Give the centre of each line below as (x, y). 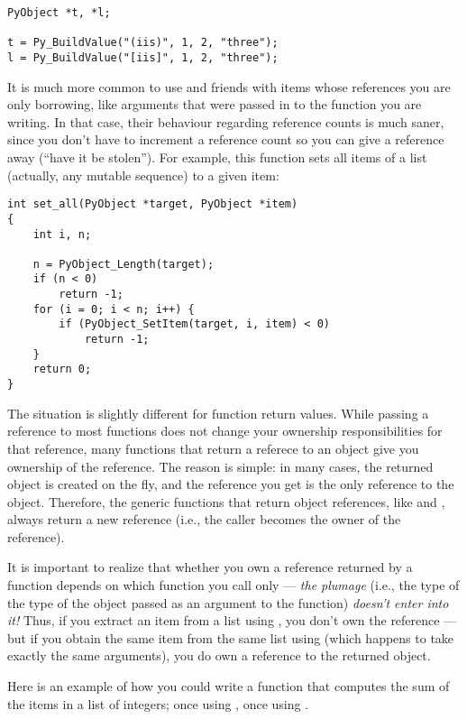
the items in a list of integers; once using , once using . (158, 703)
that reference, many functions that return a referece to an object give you (213, 448)
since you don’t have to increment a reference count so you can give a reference (226, 139)
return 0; (62, 369)
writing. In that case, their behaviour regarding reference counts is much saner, (226, 121)
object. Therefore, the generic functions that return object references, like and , (226, 501)
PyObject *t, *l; (59, 13)
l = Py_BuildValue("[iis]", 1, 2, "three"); (143, 57)
